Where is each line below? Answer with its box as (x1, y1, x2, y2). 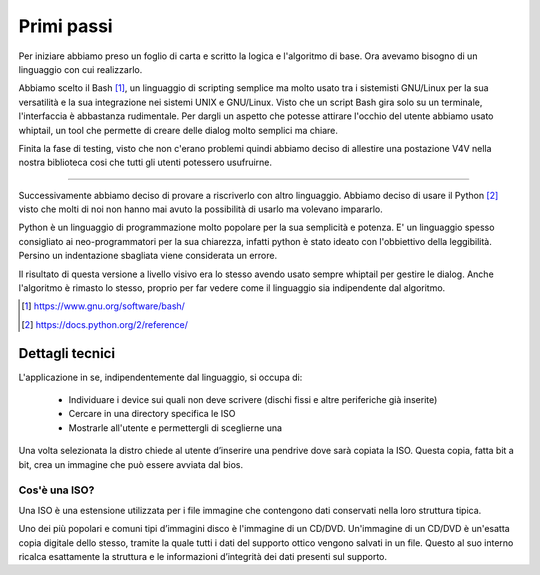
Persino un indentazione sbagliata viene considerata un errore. (18, 250, 278, 262)
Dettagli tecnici (18, 345, 115, 362)
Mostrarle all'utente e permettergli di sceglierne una (68, 421, 283, 434)
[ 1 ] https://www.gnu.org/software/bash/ (21, 300, 185, 312)
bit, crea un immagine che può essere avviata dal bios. (18, 458, 244, 470)
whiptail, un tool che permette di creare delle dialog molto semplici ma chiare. (18, 124, 339, 136)
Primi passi (18, 15, 114, 37)
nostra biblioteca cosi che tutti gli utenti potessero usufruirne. (18, 156, 273, 169)
